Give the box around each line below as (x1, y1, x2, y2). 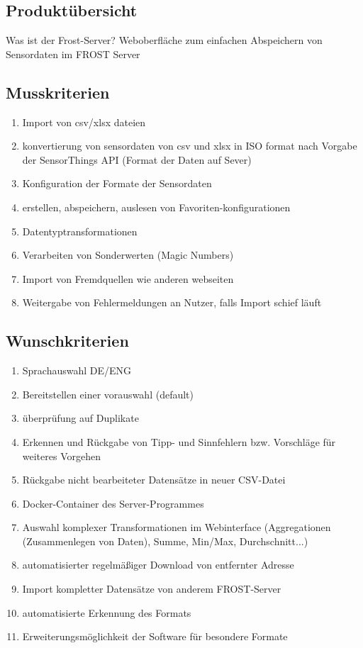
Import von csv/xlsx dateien (22, 114, 146, 129)
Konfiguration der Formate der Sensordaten (22, 176, 212, 191)
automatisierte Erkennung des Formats (22, 605, 191, 620)
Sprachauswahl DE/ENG (22, 363, 132, 378)
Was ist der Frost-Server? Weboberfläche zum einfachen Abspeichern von (6, 33, 323, 48)
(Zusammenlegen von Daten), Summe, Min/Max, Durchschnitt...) (22, 533, 308, 548)
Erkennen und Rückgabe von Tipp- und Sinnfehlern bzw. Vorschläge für (22, 434, 336, 449)
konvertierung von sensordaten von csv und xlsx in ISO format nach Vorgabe (22, 138, 357, 153)
